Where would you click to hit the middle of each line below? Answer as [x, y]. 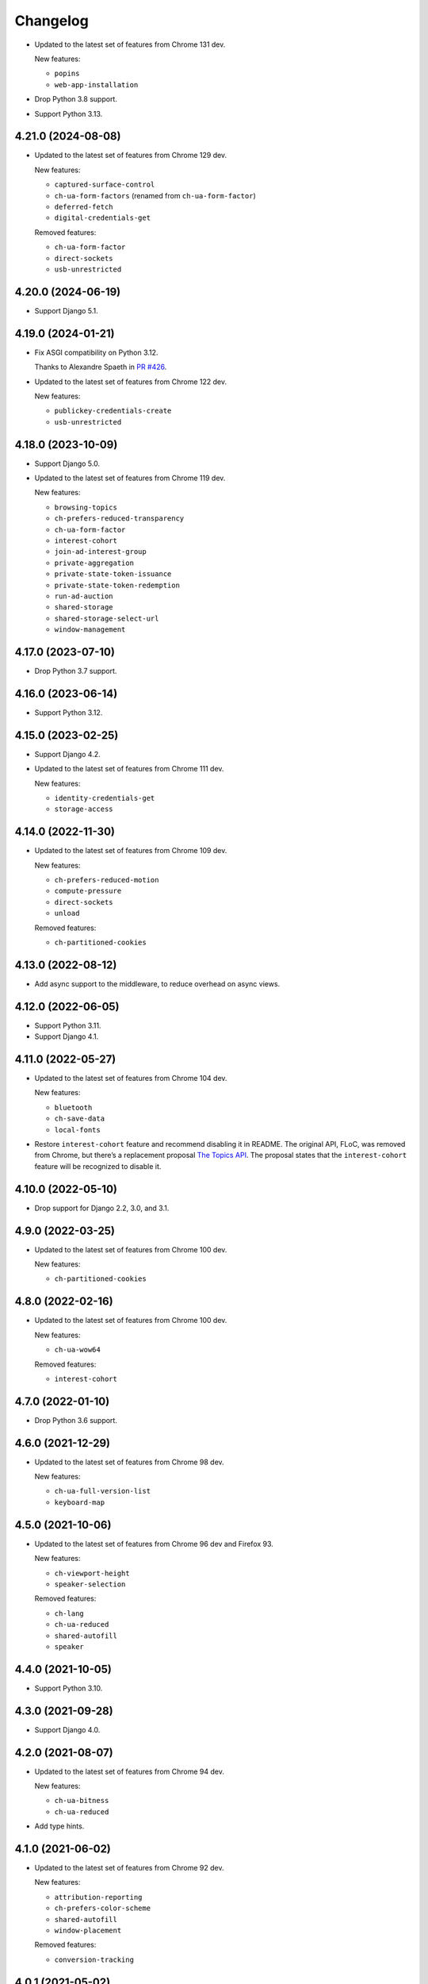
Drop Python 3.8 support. [76, 99]
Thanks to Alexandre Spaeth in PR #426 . [101, 367]
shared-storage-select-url [107, 618]
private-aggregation [94, 563]
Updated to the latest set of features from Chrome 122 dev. [131, 382]
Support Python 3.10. [69, 1688]
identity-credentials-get [105, 798]
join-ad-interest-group [100, 552]
